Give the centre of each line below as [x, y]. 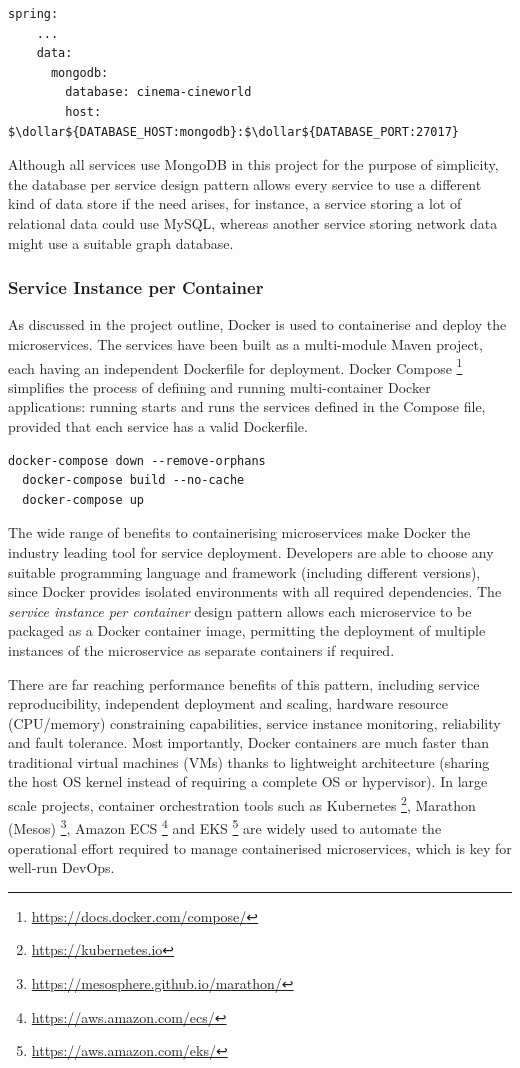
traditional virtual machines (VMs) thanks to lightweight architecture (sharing [249, 761]
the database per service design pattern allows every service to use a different [245, 183]
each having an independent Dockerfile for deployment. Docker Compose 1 [235, 366]
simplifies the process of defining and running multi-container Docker [219, 386]
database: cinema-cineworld [158, 92]
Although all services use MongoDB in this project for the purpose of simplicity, [253, 164]
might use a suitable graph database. [121, 242]
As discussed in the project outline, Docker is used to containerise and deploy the [257, 324]
